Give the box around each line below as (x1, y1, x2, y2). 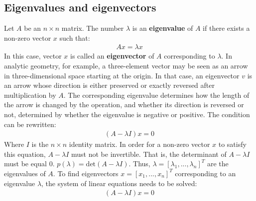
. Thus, (128, 158, 150, 169)
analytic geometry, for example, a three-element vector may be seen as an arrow (4, 61, 248, 71)
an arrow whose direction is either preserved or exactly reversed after (4, 80, 215, 90)
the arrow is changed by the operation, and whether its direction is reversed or (4, 99, 244, 110)
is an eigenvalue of (132, 23, 193, 33)
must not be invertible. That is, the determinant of (71, 148, 227, 159)
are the (207, 158, 229, 169)
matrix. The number (61, 23, 124, 33)
